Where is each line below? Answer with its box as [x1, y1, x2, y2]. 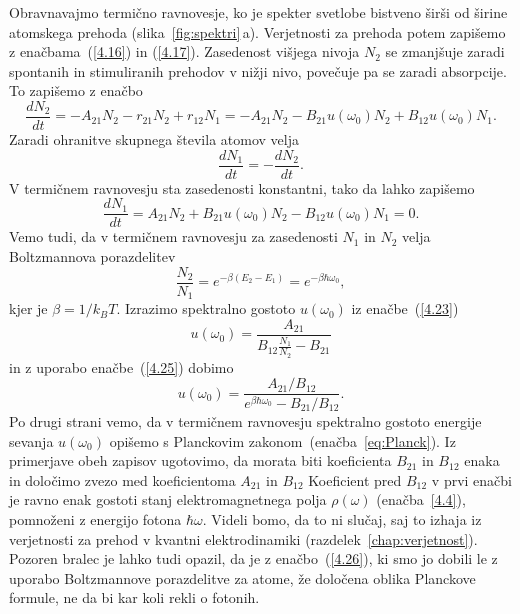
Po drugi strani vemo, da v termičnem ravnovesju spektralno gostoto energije [9, 411, 482, 432]
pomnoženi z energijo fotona [9, 509, 182, 529]
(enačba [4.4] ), [376, 489, 466, 510]
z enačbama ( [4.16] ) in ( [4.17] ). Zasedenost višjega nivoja [9, 41, 360, 62]
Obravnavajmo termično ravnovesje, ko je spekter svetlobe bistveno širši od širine [9, 2, 508, 22]
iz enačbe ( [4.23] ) [351, 298, 459, 319]
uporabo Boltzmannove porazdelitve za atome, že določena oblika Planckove [9, 567, 476, 588]
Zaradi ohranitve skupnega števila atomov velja [9, 129, 299, 150]
